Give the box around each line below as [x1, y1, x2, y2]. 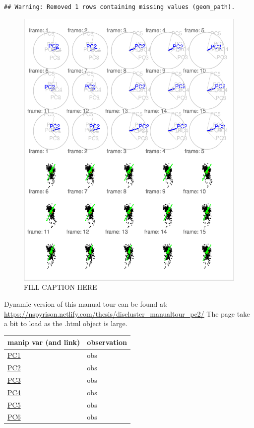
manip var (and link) [7, 337, 80, 347]
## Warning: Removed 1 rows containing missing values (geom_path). [4, 3, 235, 10]
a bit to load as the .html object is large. [4, 318, 127, 329]
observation [87, 337, 127, 347]
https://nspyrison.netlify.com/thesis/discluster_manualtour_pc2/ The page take [4, 308, 250, 319]
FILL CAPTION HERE [24, 282, 97, 292]
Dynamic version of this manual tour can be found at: [4, 299, 168, 309]
